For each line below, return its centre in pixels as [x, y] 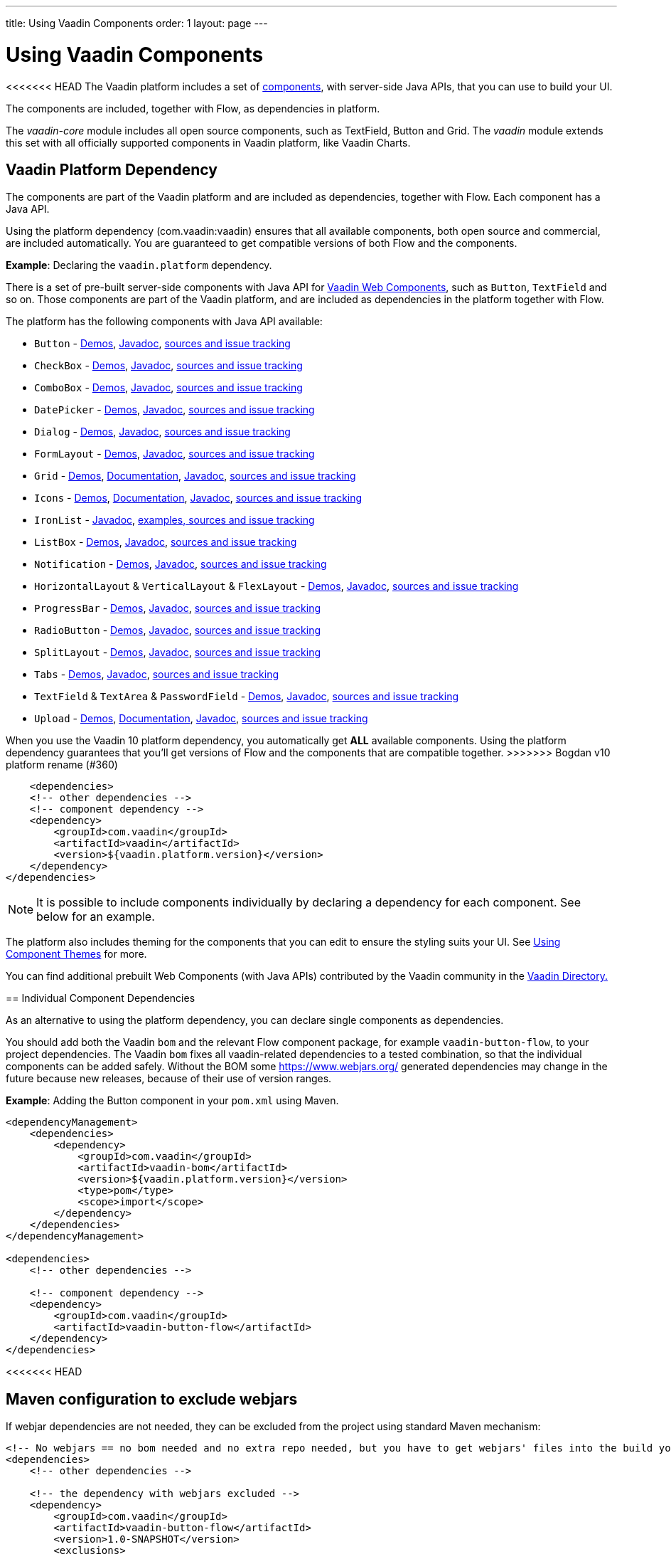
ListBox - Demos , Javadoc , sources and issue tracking [166, 542]
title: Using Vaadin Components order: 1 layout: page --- [137, 23]
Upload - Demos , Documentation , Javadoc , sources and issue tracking [201, 719]
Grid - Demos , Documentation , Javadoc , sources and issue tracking [195, 476]
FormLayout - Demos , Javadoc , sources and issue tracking [175, 454]
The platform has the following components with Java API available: [164, 322]
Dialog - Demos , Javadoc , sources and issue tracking [162, 432]
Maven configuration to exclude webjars [152, 1399]
